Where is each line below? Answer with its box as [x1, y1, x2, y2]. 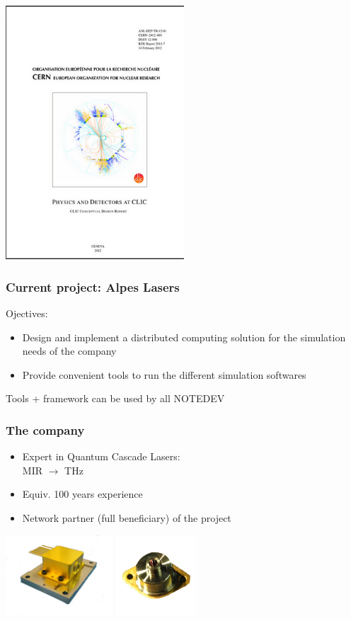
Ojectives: [6, 306, 48, 321]
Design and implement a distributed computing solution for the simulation [22, 329, 346, 344]
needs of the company [22, 343, 117, 358]
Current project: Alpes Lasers [6, 278, 180, 295]
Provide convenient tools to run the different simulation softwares [22, 367, 306, 382]
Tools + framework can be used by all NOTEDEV [6, 391, 225, 406]
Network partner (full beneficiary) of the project [22, 510, 231, 525]
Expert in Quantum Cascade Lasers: [22, 449, 180, 464]
